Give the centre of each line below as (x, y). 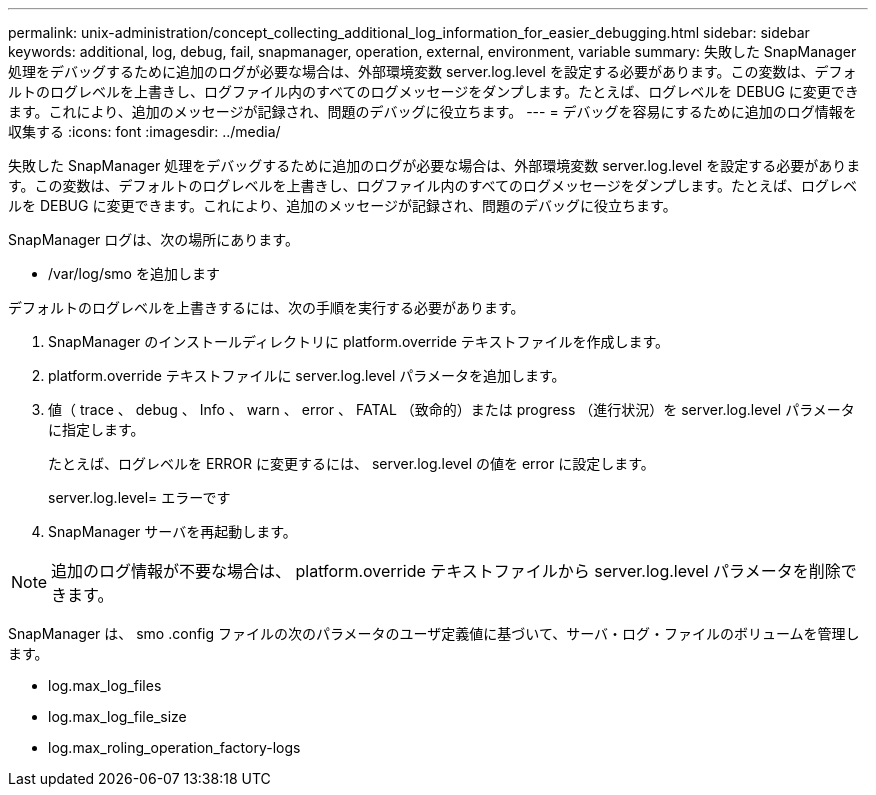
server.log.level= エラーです (139, 497)
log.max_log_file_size (117, 716)
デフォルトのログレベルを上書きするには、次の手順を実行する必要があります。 (266, 307)
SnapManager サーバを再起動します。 (172, 531)
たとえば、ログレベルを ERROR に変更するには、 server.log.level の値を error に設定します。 (351, 463)
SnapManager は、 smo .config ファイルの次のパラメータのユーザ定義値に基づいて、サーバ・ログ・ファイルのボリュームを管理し (434, 633)
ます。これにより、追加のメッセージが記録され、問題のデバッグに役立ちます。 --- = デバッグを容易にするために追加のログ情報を (432, 111)
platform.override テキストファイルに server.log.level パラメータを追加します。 (307, 375)
